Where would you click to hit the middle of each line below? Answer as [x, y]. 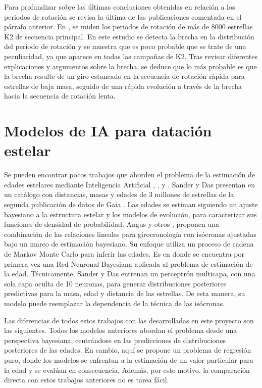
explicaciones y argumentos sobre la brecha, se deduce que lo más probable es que [130, 66]
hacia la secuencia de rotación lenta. [60, 96]
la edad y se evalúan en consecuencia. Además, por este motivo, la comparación [127, 370]
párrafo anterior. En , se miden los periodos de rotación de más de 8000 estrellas [128, 27]
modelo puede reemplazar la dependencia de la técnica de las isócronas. [115, 303]
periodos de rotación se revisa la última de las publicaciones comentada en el [123, 16]
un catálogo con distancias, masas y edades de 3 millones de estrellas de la [119, 194]
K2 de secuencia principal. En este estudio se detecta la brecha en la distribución [129, 36]
